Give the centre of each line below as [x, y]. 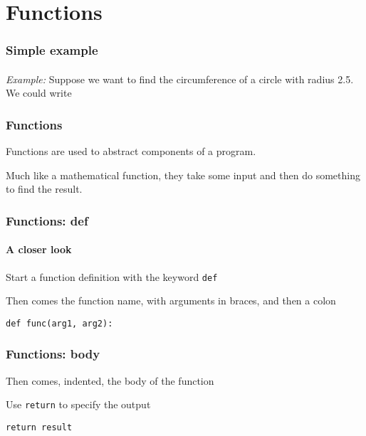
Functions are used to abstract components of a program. [131, 151]
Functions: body [53, 354]
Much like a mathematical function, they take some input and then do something [183, 175]
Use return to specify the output [78, 404]
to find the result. [44, 189]
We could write [39, 93]
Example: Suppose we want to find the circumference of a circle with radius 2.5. [180, 79]
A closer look [39, 249]
